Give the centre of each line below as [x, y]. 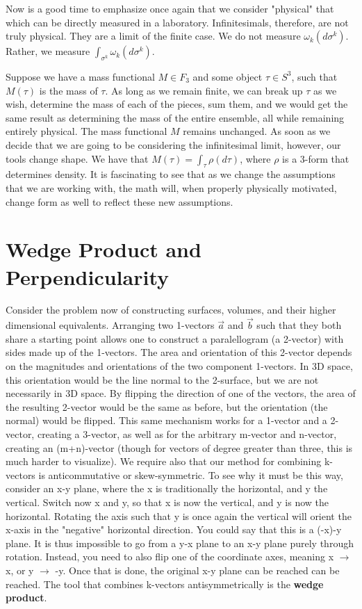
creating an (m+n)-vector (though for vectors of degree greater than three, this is [179, 447]
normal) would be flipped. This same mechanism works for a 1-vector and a [166, 420]
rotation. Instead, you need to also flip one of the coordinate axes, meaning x [170, 557]
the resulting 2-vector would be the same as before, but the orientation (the [167, 406]
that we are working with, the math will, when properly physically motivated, [171, 187]
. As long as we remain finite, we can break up [204, 90]
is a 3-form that [316, 158]
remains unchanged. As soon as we [257, 131]
